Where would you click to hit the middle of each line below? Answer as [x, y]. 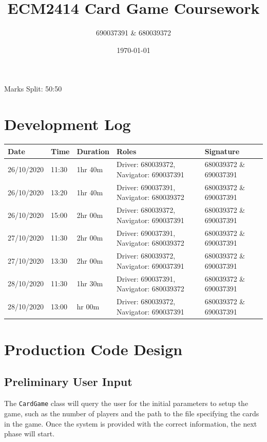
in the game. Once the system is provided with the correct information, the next [131, 423]
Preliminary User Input [68, 382]
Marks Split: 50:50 [33, 89]
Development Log [68, 124]
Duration [93, 151]
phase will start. [30, 434]
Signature [222, 151]
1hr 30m [90, 283]
